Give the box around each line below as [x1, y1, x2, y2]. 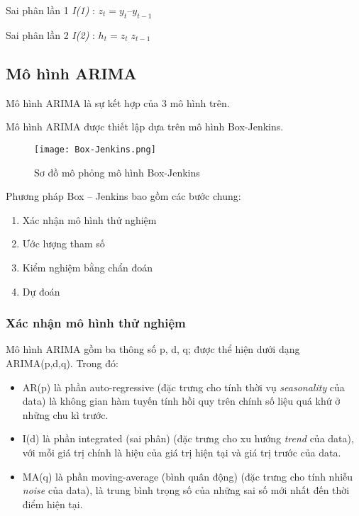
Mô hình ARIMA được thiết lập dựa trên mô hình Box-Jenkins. [6, 119, 284, 134]
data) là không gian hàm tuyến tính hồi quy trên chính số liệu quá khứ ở [22, 393, 341, 408]
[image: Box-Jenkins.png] [34, 145, 156, 155]
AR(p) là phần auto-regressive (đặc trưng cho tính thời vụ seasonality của [22, 379, 345, 394]
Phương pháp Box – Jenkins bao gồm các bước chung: [6, 189, 241, 203]
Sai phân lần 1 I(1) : [6, 3, 95, 17]
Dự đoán [22, 284, 60, 298]
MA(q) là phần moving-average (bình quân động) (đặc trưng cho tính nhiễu [22, 469, 353, 483]
